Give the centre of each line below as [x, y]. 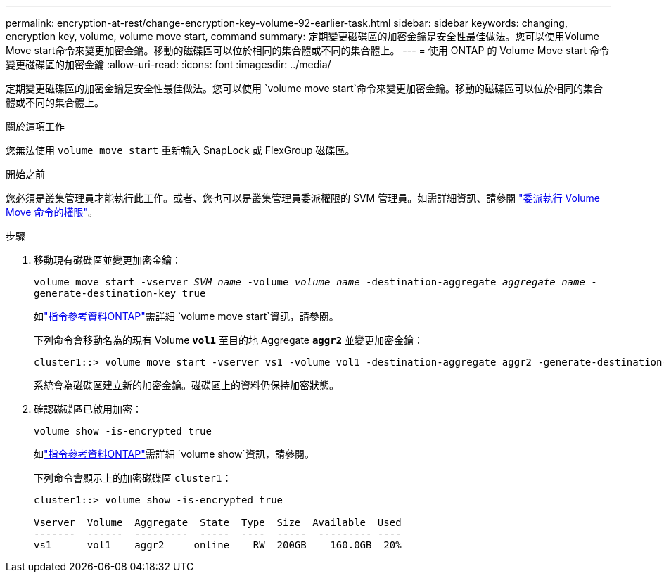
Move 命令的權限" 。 [52, 212]
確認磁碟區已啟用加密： [88, 409]
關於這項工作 [35, 126]
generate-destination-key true [120, 293]
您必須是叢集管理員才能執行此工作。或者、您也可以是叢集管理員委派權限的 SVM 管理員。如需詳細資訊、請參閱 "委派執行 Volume [303, 198]
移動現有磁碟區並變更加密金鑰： [108, 260]
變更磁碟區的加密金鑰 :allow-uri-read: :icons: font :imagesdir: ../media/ [168, 64]
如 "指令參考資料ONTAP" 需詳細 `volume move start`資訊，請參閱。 [186, 316]
